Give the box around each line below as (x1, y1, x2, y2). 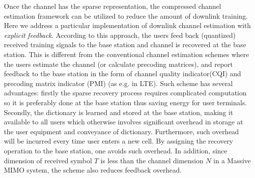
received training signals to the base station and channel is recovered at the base (4, 39, 246, 50)
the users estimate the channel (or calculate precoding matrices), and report (4, 59, 233, 69)
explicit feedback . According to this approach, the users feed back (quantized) (4, 30, 236, 40)
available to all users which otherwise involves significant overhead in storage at (4, 117, 243, 127)
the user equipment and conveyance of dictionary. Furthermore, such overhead (4, 126, 239, 136)
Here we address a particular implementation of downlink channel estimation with (4, 20, 251, 30)
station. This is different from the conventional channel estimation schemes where (4, 49, 249, 59)
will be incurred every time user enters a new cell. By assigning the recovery (4, 136, 233, 146)
